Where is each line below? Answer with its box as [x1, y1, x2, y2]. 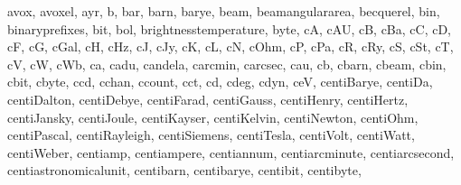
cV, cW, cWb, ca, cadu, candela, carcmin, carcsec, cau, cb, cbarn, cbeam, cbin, [7, 54, 447, 73]
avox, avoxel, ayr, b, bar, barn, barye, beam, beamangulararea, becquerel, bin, [7, 2, 440, 20]
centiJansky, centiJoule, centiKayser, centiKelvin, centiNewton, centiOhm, [7, 107, 419, 126]
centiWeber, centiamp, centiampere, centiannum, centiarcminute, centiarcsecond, [7, 143, 455, 162]
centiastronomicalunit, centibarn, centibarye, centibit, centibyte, [7, 161, 362, 180]
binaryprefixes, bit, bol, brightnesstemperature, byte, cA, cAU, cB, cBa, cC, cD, [7, 19, 452, 38]
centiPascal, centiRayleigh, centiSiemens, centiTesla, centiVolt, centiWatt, [7, 125, 415, 144]
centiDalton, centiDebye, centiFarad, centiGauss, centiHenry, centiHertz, [7, 89, 409, 108]
